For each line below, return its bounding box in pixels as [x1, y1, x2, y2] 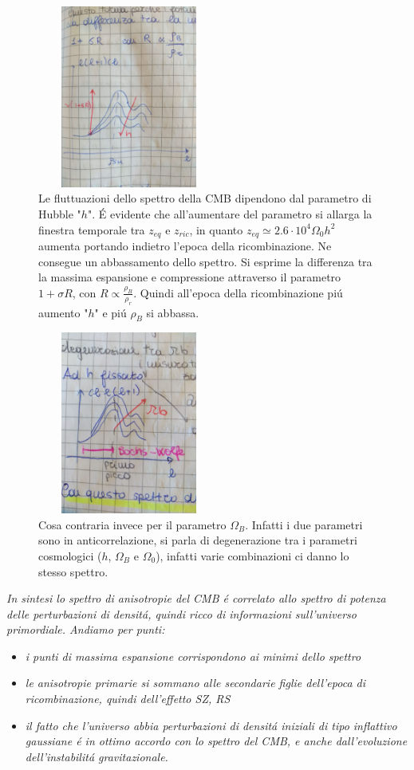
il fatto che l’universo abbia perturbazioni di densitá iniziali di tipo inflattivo [25, 717, 397, 733]
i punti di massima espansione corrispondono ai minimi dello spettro [25, 647, 361, 664]
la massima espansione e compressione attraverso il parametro [38, 269, 341, 285]
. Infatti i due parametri [245, 516, 363, 532]
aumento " [38, 304, 89, 320]
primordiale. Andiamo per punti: [6, 621, 165, 638]
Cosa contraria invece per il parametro [38, 516, 227, 532]
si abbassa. [146, 304, 199, 320]
